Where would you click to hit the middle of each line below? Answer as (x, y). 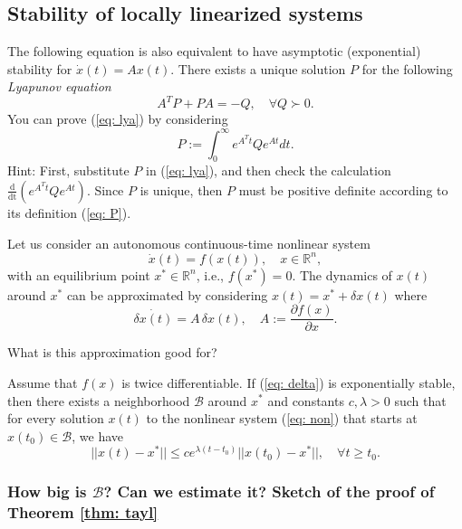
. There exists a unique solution (258, 68)
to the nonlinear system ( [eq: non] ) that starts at (282, 418)
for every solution (56, 418)
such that (420, 400)
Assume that (43, 382)
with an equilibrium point (79, 274)
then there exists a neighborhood (99, 400)
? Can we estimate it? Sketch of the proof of (269, 491)
